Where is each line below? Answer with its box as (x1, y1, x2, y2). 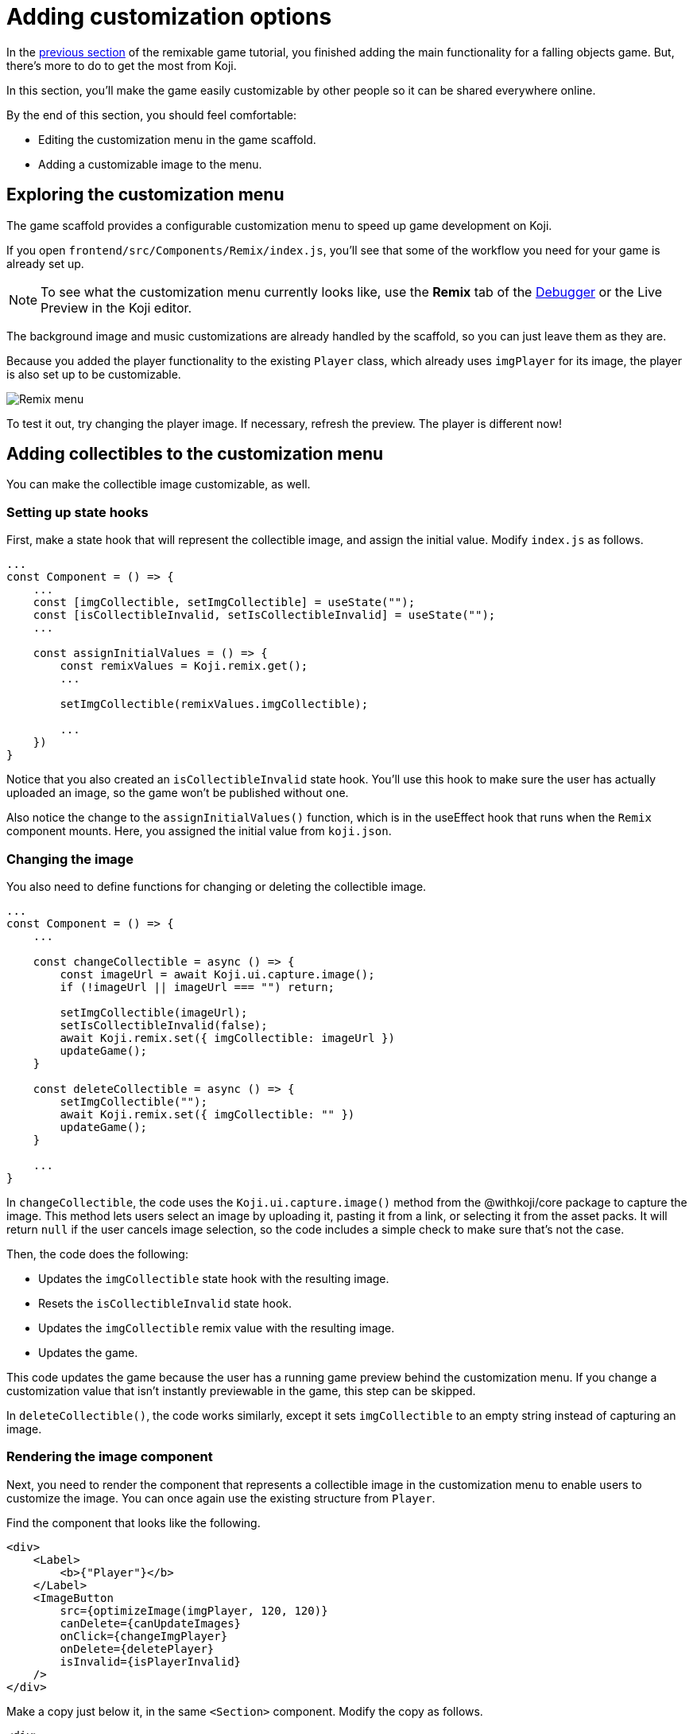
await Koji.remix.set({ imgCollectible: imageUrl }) (60, 1031, 395, 1044)
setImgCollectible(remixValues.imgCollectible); (60, 698, 369, 711)
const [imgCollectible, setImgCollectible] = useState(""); (33, 596, 416, 609)
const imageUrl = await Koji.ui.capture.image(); (60, 967, 375, 981)
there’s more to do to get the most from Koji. (6, 58, 237, 72)
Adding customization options (6, 3, 332, 30)
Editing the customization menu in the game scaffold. (38, 132, 316, 146)
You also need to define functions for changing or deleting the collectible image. (6, 879, 427, 893)
